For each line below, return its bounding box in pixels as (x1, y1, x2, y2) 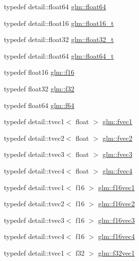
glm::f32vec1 (98, 247, 135, 258)
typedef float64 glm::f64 (4, 100, 75, 110)
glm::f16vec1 (98, 182, 135, 192)
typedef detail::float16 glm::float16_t (4, 18, 114, 28)
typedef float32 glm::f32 (4, 83, 75, 93)
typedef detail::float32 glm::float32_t (4, 34, 114, 44)
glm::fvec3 (102, 149, 133, 159)
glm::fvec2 (102, 132, 133, 143)
